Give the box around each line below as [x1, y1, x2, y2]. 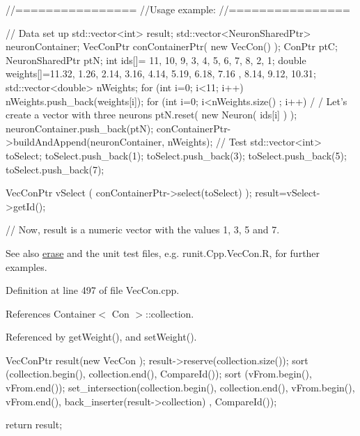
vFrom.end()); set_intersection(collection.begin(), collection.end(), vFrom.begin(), [6, 380, 355, 395]
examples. [6, 259, 47, 274]
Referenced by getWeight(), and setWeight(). [6, 329, 197, 344]
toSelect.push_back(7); [6, 162, 104, 176]
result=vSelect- [255, 185, 320, 200]
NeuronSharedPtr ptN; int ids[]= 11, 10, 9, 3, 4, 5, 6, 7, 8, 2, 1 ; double [6, 52, 306, 67]
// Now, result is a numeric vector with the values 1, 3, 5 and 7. [6, 222, 280, 237]
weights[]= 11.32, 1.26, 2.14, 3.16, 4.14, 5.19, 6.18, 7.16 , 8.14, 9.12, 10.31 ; [6, 66, 316, 81]
